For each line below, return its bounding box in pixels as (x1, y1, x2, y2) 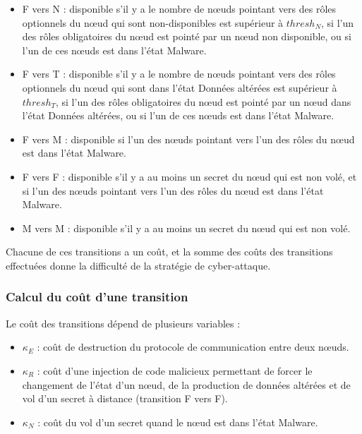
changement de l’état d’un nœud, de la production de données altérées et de (22, 377, 351, 392)
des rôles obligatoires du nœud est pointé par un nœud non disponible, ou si (22, 29, 351, 44)
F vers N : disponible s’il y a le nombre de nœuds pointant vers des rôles (22, 1, 337, 16)
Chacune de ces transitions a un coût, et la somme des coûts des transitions (6, 244, 333, 259)
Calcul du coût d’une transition (6, 288, 188, 306)
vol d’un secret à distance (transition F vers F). (22, 391, 228, 406)
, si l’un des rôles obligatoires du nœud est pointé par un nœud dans (55, 94, 351, 109)
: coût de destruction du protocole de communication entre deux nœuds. (37, 339, 349, 354)
